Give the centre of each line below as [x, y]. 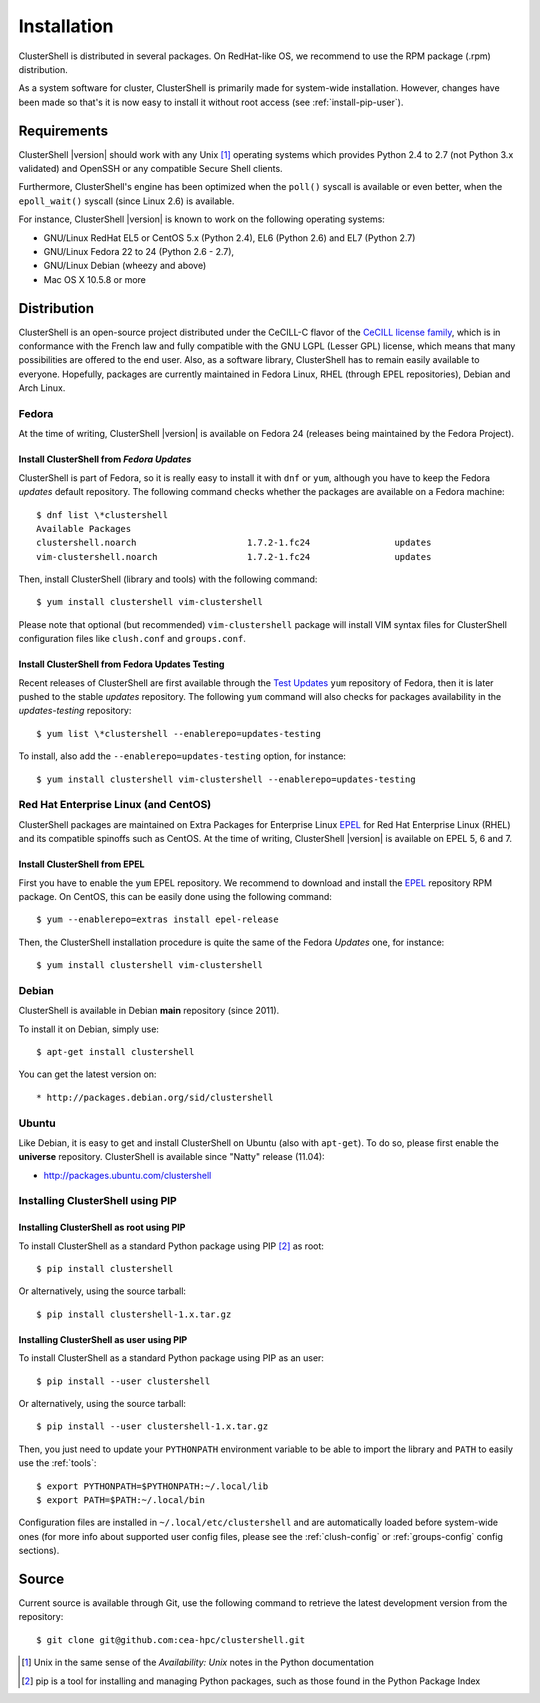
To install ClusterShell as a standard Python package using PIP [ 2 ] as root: [171, 1246]
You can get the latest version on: [87, 1074]
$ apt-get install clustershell [115, 1052]
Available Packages [84, 528]
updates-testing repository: [75, 711]
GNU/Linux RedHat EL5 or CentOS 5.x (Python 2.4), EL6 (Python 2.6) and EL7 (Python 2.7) [229, 237]
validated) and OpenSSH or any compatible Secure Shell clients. [151, 169]
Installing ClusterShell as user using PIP [103, 1339]
